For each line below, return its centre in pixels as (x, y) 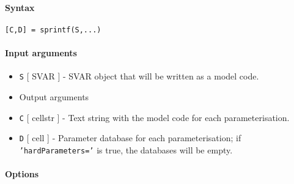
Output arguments (54, 96)
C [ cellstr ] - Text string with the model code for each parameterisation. (154, 117)
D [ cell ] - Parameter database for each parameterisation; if (130, 138)
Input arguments (41, 53)
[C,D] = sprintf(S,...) (53, 30)
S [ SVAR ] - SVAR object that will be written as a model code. (139, 76)
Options (22, 174)
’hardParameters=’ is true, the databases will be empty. (126, 149)
